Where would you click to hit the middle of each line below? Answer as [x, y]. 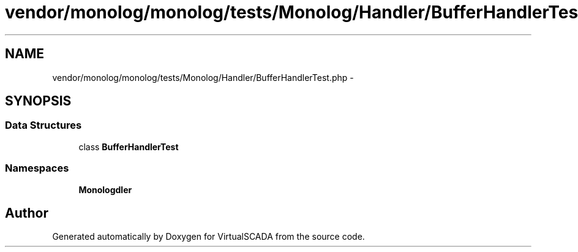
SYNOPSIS [38, 101]
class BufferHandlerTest [129, 147]
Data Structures [43, 125]
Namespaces [37, 168]
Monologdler [105, 189]
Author [27, 213]
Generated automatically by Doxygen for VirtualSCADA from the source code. [208, 237]
